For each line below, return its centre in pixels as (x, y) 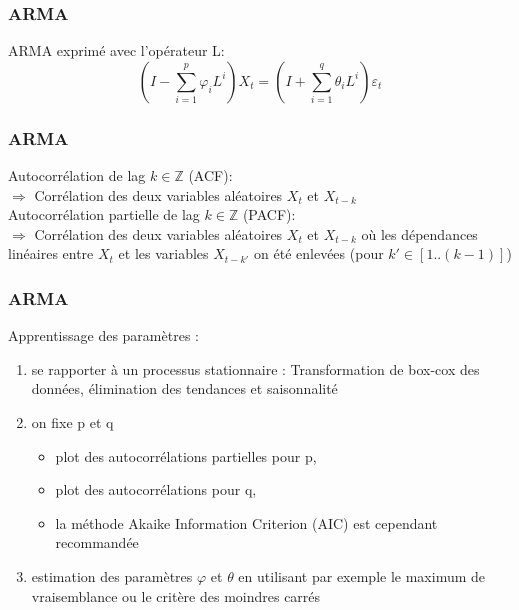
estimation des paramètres (112, 575)
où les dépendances (419, 233)
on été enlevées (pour (319, 253)
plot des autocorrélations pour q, (156, 489)
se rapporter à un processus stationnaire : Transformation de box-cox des (255, 368)
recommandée (97, 542)
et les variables (163, 253)
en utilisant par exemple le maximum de (362, 575)
